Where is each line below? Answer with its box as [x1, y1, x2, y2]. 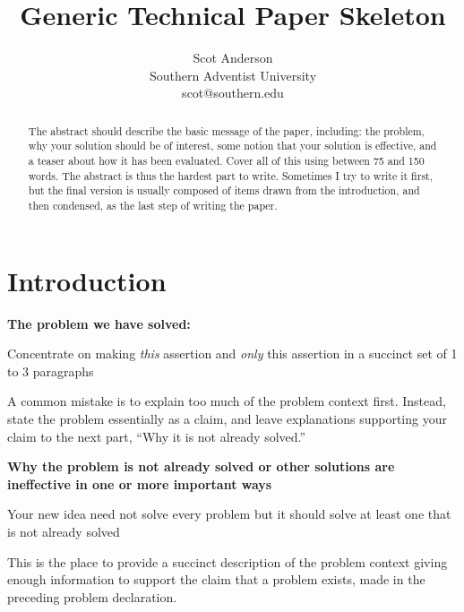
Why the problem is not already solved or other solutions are [7, 457, 395, 476]
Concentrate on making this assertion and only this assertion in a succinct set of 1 [7, 344, 458, 363]
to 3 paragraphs [7, 361, 94, 380]
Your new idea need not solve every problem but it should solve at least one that [7, 504, 451, 523]
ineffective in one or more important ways [7, 474, 272, 493]
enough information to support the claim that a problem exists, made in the [7, 570, 425, 589]
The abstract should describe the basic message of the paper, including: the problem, [28, 123, 425, 138]
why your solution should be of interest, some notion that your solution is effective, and [28, 138, 437, 153]
